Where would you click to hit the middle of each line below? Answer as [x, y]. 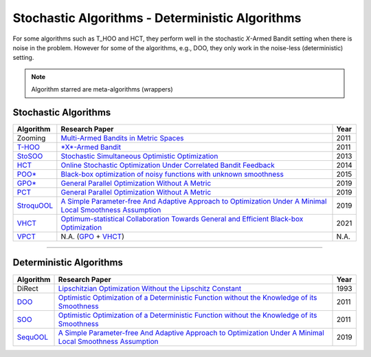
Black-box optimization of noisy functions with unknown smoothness [172, 174]
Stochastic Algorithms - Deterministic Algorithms [157, 18]
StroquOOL [35, 206]
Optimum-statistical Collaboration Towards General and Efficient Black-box [182, 219]
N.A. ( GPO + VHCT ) [93, 237]
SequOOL [33, 337]
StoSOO [30, 156]
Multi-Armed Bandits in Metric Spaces [122, 138]
